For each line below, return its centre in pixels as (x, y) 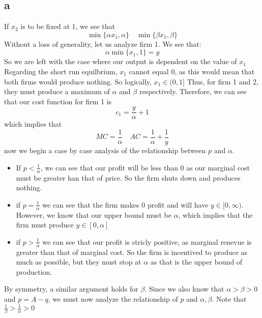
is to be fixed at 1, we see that (68, 26)
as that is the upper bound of (196, 262)
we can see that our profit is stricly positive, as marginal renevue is (147, 241)
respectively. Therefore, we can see (193, 91)
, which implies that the (215, 214)
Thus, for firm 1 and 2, (223, 81)
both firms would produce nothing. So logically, (78, 81)
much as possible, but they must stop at (79, 262)
